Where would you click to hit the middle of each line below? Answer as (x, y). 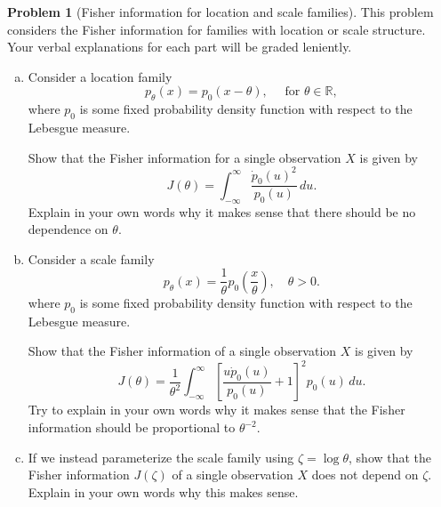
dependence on (68, 229)
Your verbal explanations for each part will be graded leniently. (180, 47)
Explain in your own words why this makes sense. (163, 491)
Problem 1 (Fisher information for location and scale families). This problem (220, 12)
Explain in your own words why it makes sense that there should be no (222, 211)
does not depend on (365, 475)
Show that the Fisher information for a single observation (184, 157)
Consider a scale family (91, 258)
